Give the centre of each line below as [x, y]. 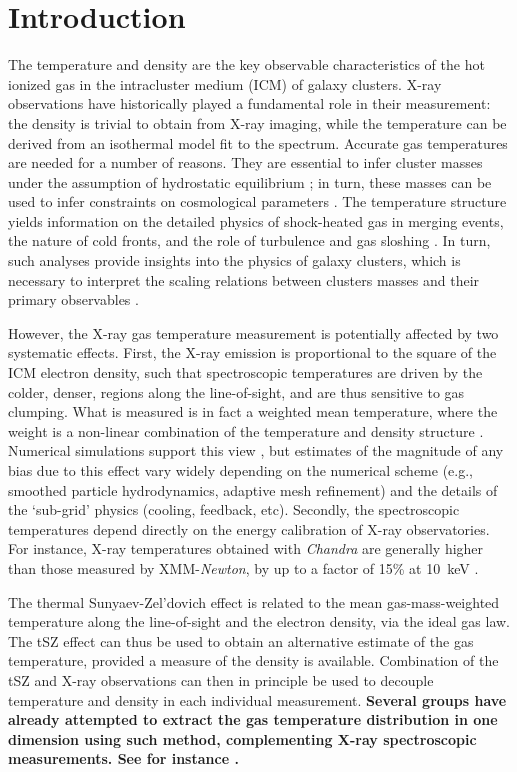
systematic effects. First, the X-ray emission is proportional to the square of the [252, 352]
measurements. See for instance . [123, 758]
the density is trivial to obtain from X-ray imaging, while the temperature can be [257, 122]
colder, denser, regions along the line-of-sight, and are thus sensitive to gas [236, 391]
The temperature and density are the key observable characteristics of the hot [246, 64]
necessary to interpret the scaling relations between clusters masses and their [244, 279]
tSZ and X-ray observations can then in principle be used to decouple [221, 679]
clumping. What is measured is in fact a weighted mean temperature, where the [253, 411]
